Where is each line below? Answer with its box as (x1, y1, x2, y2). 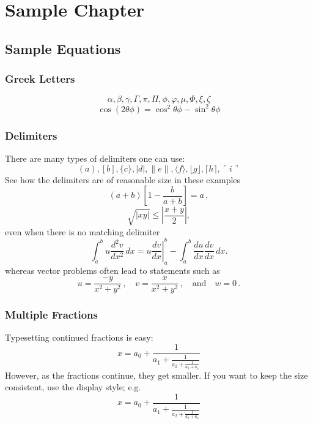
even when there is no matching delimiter (5, 225, 160, 238)
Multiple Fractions (5, 307, 98, 322)
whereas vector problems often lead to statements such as (5, 263, 220, 276)
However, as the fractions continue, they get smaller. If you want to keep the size (5, 368, 308, 381)
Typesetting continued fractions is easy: (5, 331, 153, 344)
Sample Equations (5, 39, 121, 58)
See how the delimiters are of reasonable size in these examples (5, 173, 241, 186)
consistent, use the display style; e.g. (5, 380, 141, 393)
